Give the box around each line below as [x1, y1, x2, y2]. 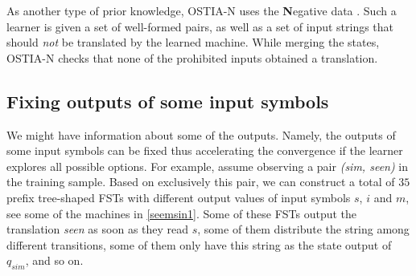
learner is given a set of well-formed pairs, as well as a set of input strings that [6, 18, 394, 34]
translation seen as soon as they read [6, 221, 189, 237]
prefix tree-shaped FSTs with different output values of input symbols [6, 189, 351, 205]
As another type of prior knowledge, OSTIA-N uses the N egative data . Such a [6, 2, 397, 18]
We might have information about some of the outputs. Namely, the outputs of [6, 126, 396, 143]
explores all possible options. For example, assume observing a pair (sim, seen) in [6, 157, 409, 174]
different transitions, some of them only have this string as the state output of [6, 236, 392, 253]
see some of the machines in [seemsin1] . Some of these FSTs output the [6, 205, 357, 221]
